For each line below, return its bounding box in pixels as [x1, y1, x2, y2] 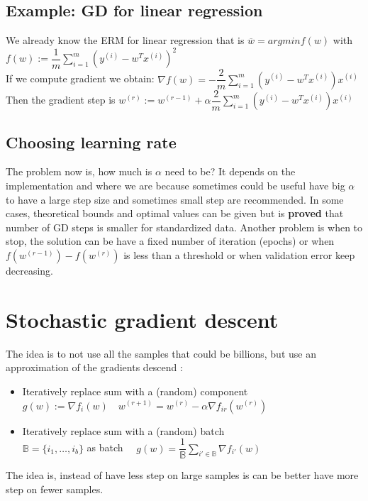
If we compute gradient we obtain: [6, 71, 155, 86]
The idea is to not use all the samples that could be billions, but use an [6, 346, 316, 360]
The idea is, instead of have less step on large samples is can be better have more [6, 468, 359, 483]
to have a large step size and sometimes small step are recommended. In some [6, 192, 344, 207]
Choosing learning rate [6, 131, 177, 153]
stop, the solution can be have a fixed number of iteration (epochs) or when [6, 233, 335, 248]
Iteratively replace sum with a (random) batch [22, 423, 225, 438]
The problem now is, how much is [6, 164, 152, 179]
